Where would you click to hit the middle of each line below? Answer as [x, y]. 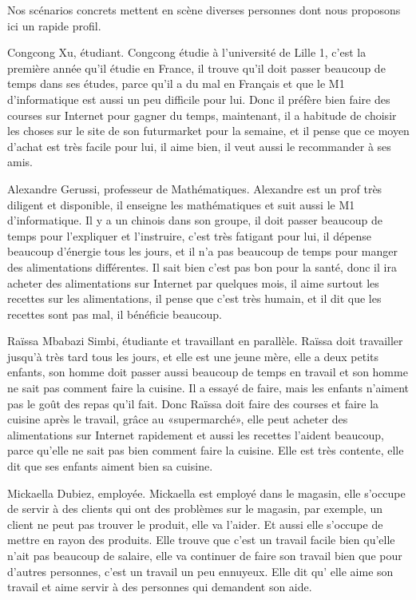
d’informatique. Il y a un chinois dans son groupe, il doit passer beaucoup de [195, 220]
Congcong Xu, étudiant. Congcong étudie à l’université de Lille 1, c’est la [187, 52]
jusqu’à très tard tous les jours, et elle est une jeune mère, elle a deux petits [193, 356]
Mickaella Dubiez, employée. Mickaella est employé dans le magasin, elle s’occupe [206, 493]
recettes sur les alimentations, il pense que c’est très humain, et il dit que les [194, 298]
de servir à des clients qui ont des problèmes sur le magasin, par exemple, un [195, 509]
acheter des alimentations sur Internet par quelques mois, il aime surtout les [193, 282]
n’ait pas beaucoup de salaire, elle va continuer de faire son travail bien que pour [205, 555]
